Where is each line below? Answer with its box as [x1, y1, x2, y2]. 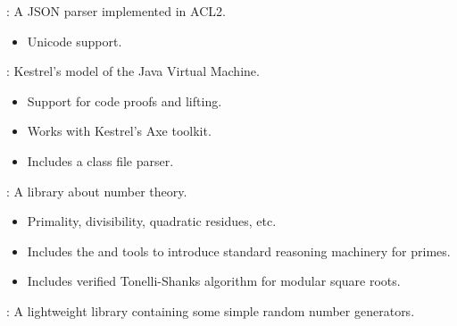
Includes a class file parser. [27, 151, 174, 170]
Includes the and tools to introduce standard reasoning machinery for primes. [27, 241, 451, 260]
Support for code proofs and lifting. [27, 91, 222, 110]
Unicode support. [27, 31, 122, 50]
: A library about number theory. [6, 181, 187, 200]
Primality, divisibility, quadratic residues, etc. [27, 212, 277, 230]
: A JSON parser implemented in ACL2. [6, 2, 226, 20]
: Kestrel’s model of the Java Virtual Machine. [6, 62, 260, 80]
